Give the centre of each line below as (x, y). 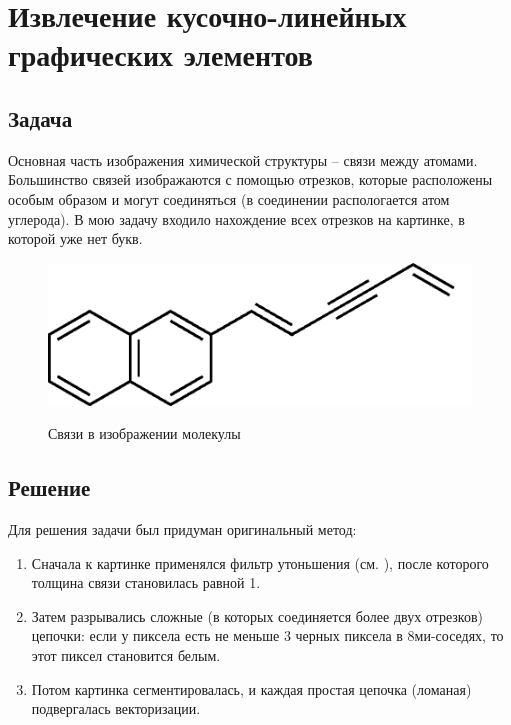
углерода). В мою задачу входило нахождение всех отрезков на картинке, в (236, 218)
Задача (40, 117)
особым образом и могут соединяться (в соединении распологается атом (229, 198)
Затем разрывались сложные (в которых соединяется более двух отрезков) (257, 615)
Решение (49, 487)
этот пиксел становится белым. (126, 655)
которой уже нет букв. (75, 238)
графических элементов (160, 54)
